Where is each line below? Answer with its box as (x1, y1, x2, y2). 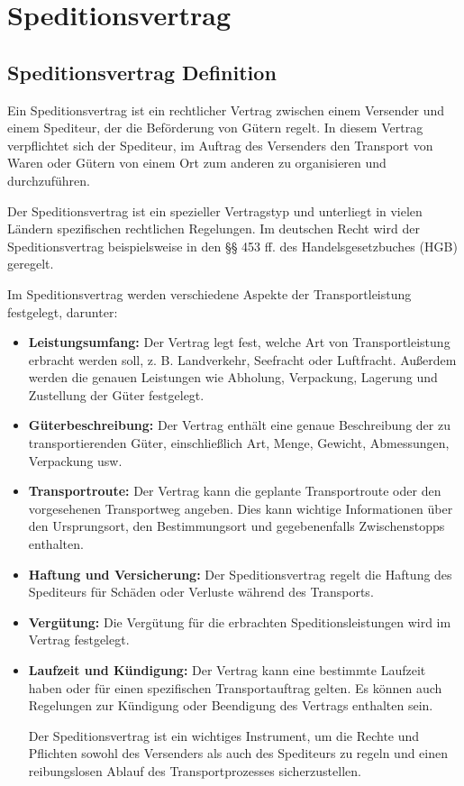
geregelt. (7, 254, 54, 273)
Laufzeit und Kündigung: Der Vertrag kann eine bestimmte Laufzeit (28, 661, 426, 680)
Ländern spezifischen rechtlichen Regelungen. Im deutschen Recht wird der (7, 219, 420, 238)
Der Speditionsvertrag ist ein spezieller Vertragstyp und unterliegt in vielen (7, 201, 423, 220)
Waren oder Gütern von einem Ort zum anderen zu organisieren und (7, 153, 387, 172)
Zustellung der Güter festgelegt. (28, 385, 205, 404)
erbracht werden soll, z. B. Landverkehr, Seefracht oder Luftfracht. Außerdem (28, 350, 457, 369)
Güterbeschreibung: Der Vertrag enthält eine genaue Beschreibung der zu (28, 416, 450, 434)
